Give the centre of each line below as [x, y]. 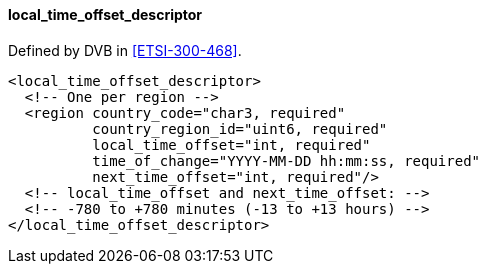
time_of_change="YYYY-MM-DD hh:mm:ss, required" [286, 160]
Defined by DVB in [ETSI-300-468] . [125, 50]
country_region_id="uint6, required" [240, 128]
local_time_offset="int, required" [231, 144]
